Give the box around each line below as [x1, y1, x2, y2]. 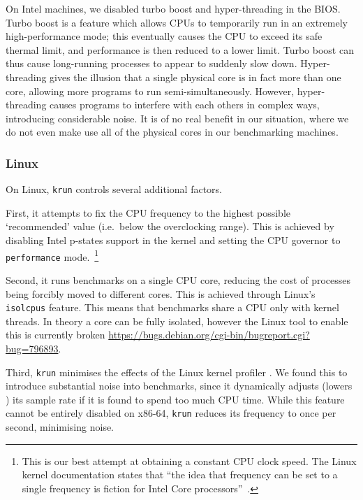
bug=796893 [6, 341, 59, 355]
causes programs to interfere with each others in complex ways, [50, 97, 320, 112]
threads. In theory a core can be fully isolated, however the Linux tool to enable [6, 313, 348, 328]
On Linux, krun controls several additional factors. [6, 182, 222, 197]
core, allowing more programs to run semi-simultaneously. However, [6, 83, 295, 98]
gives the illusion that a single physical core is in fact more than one [50, 69, 341, 84]
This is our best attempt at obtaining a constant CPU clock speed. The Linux [22, 453, 357, 468]
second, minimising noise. [6, 420, 114, 434]
